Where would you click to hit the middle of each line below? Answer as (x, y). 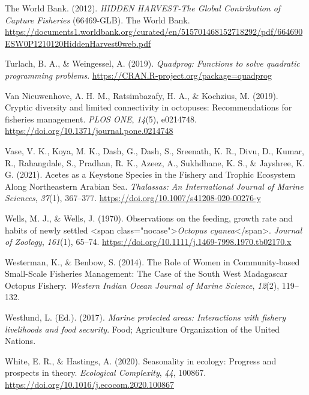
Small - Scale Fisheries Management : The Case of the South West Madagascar (146, 273)
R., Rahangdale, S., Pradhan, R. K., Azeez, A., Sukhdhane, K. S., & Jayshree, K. (155, 162)
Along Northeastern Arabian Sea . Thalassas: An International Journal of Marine (154, 186)
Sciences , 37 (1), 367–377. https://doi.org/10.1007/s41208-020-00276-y (133, 198)
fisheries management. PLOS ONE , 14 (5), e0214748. (101, 119)
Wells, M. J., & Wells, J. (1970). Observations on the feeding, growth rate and (149, 218)
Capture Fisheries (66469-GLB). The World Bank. (97, 20)
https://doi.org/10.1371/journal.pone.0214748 (89, 131)
